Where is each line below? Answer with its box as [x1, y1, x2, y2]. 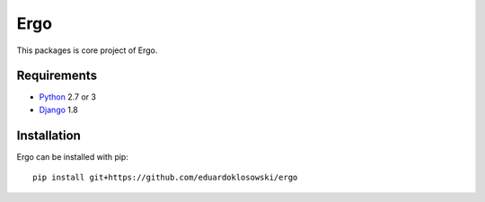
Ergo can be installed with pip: [16, 151, 129, 162]
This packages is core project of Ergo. [16, 45, 158, 56]
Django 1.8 [39, 104, 78, 115]
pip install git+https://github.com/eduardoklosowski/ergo [32, 172, 298, 183]
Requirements [16, 68, 98, 83]
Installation [16, 127, 81, 143]
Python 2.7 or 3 [39, 92, 96, 102]
